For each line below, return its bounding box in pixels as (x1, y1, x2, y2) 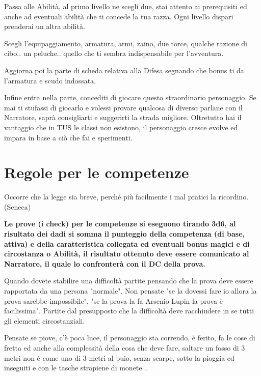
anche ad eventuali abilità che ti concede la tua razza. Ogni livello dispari (4, 11, 233, 21)
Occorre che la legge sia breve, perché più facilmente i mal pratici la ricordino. (4, 191, 249, 202)
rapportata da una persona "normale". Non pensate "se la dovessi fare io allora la (4, 285, 257, 296)
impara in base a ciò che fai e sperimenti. (4, 132, 133, 142)
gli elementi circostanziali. (4, 315, 85, 326)
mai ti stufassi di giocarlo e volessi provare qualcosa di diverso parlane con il (4, 102, 243, 112)
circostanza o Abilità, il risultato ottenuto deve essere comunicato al (4, 248, 249, 259)
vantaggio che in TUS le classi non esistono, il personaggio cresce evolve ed (4, 122, 238, 132)
